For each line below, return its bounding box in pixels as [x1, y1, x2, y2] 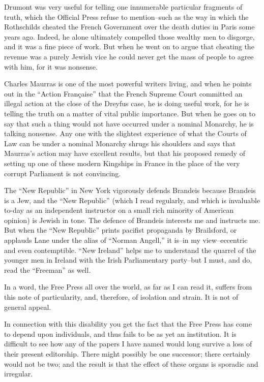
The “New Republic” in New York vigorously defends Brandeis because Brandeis [4, 185, 256, 196]
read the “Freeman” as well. [4, 264, 91, 275]
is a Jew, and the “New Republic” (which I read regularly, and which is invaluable [4, 195, 260, 205]
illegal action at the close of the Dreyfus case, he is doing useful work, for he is [4, 98, 249, 109]
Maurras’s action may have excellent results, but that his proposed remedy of [4, 148, 245, 158]
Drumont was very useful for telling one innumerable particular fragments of [4, 2, 243, 12]
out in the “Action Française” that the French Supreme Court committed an [4, 88, 243, 99]
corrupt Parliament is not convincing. [4, 168, 121, 178]
